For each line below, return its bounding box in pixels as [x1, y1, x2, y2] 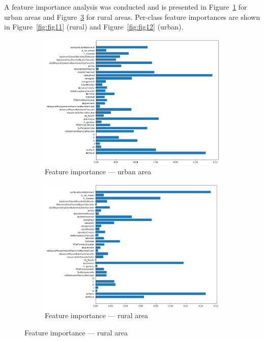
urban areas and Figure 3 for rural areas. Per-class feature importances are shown [4, 11, 260, 22]
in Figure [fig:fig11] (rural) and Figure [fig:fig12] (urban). [4, 21, 184, 32]
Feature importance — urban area [45, 166, 152, 177]
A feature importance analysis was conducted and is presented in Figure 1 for [4, 2, 247, 12]
